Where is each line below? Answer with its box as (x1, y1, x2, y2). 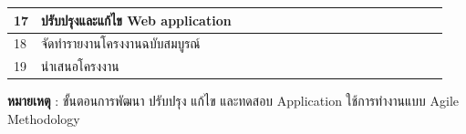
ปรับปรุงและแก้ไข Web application (41, 10, 232, 29)
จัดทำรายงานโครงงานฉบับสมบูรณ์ (41, 34, 201, 53)
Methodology (7, 108, 80, 128)
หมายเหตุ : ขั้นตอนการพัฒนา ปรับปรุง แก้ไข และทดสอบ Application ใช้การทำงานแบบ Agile (7, 91, 460, 110)
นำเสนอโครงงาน (41, 57, 119, 76)
